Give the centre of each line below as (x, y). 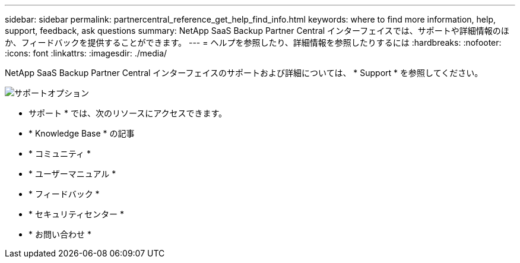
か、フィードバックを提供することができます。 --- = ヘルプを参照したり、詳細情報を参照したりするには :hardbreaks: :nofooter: (253, 42)
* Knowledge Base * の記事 (82, 133)
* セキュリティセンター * (77, 214)
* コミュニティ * (60, 153)
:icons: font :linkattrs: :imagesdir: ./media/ (86, 53)
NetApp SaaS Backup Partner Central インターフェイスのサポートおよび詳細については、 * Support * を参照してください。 (244, 73)
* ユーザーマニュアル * (72, 174)
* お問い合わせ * (60, 234)
